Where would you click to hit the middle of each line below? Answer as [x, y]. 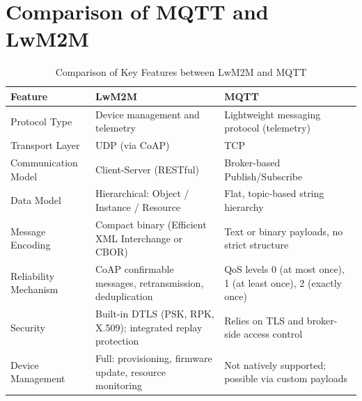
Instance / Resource [138, 207]
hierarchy [244, 207]
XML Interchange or [139, 238]
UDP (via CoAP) [132, 145]
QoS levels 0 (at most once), [284, 268]
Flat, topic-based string [274, 193]
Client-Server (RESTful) [147, 169]
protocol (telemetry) [267, 128]
